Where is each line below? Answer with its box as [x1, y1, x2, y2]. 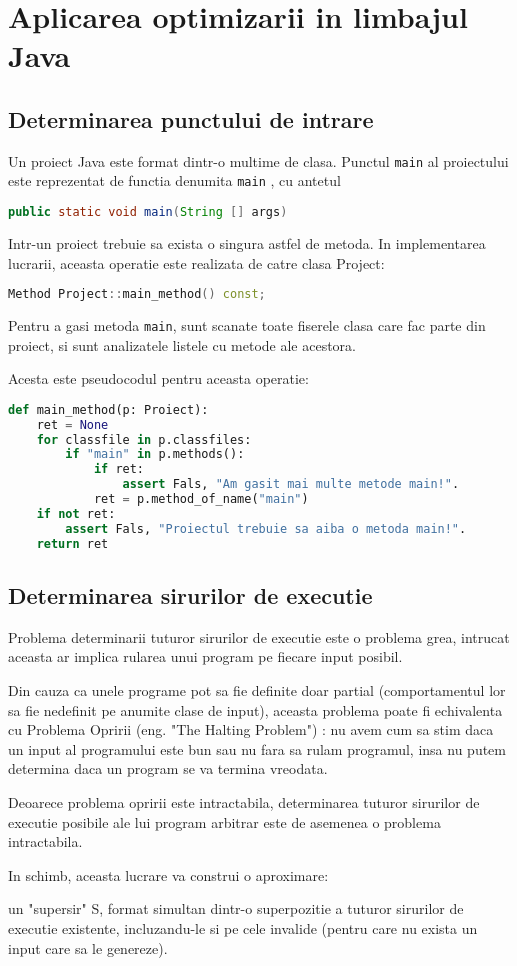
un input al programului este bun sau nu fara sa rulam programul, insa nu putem [8, 738, 506, 759]
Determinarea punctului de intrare [8, 103, 374, 134]
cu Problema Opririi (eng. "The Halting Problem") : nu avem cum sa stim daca [8, 719, 494, 740]
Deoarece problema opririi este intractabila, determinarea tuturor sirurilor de [8, 791, 480, 812]
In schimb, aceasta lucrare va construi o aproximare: [8, 864, 329, 885]
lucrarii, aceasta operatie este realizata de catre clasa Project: [8, 252, 385, 273]
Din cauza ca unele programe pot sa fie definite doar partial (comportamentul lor [8, 680, 506, 700]
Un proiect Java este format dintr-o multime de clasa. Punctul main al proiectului [8, 150, 509, 171]
